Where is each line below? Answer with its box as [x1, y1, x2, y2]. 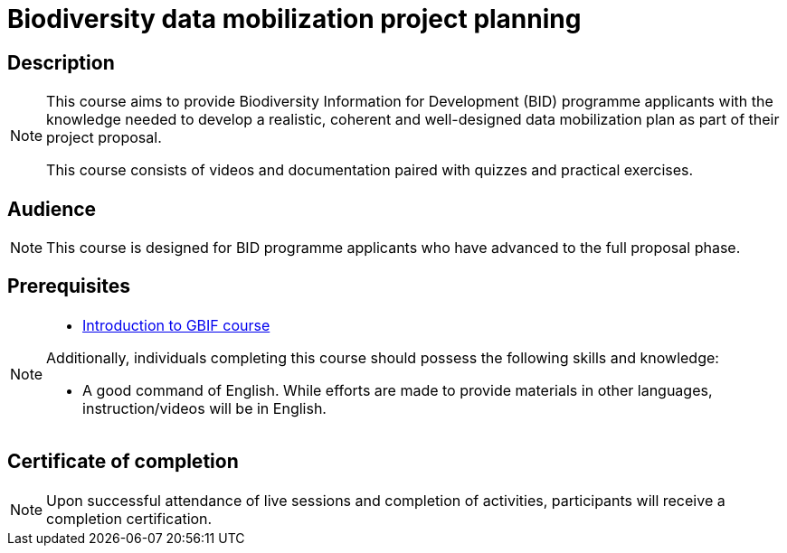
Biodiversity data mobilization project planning [7, 4, 582, 34]
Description [7, 51, 115, 74]
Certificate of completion [7, 450, 239, 473]
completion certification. [46, 509, 213, 528]
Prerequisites [7, 275, 130, 298]
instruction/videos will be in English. [82, 398, 327, 417]
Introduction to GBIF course [82, 315, 270, 334]
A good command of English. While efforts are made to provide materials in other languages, [82, 380, 713, 399]
